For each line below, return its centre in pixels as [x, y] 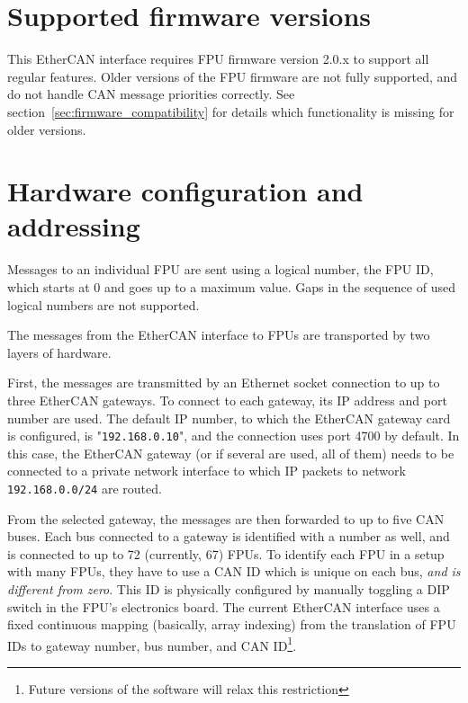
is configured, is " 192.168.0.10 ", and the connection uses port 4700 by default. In [234, 436]
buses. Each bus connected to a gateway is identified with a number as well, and [229, 536]
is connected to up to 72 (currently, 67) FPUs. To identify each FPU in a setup [226, 553]
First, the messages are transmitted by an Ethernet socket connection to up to [224, 383]
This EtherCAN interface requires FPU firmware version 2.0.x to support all [218, 59]
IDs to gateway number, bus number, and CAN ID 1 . [152, 644]
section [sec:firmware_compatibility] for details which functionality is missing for [231, 111]
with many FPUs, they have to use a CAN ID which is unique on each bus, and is [234, 571]
